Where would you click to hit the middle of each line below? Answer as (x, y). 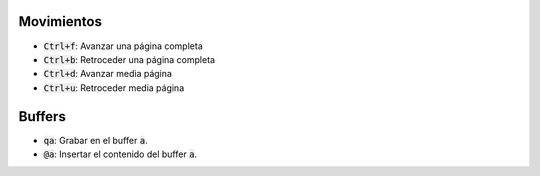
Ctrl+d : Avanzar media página (107, 74)
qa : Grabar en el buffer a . (96, 140)
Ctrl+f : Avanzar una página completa (123, 46)
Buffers (42, 116)
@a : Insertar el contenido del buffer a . (120, 154)
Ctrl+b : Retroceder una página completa (129, 59)
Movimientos (60, 21)
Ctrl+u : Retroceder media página (114, 87)
